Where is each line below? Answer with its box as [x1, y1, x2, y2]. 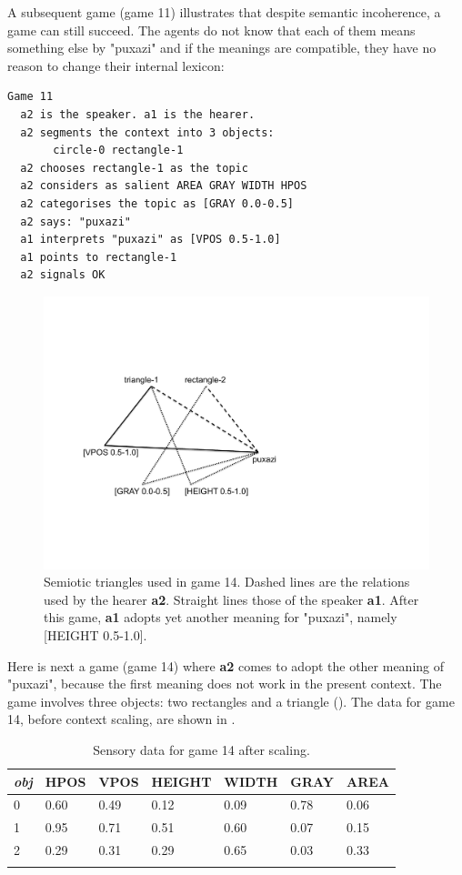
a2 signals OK [20, 268, 105, 282]
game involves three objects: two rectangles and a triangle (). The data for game [7, 691, 455, 710]
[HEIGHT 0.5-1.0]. [44, 625, 147, 644]
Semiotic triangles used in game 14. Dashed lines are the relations [44, 572, 410, 591]
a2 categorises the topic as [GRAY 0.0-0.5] [20, 196, 294, 210]
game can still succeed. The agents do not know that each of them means [7, 20, 416, 39]
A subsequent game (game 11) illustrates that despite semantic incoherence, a [7, 3, 441, 21]
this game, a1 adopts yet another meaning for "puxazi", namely [44, 608, 397, 627]
